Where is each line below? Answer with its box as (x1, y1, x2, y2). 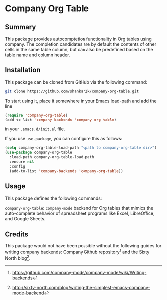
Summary (5, 23, 36, 31)
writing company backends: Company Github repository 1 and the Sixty (5, 248, 150, 255)
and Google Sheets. (5, 215, 46, 221)
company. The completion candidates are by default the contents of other (5, 41, 157, 47)
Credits (5, 230, 29, 238)
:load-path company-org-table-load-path (9, 155, 94, 160)
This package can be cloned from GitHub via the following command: (5, 79, 148, 85)
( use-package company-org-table (5, 150, 72, 155)
